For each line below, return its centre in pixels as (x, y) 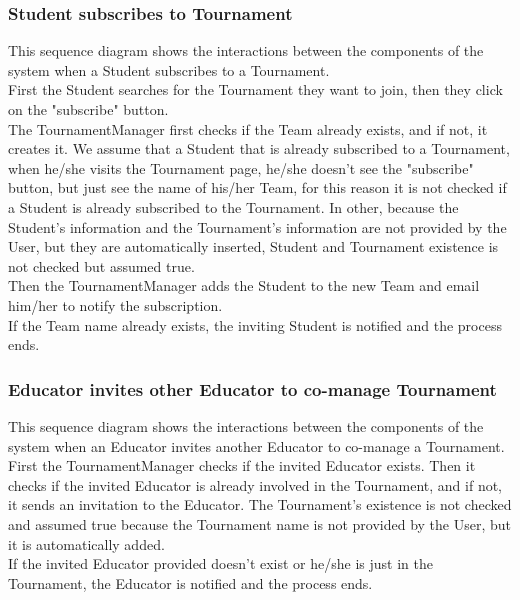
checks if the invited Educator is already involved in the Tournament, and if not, (255, 484)
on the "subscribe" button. (88, 109)
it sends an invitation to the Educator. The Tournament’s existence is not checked (260, 504)
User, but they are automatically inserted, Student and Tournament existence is (253, 246)
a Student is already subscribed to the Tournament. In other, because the (233, 206)
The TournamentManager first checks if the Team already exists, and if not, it (248, 128)
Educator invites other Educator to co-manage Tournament (252, 388)
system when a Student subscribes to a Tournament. (169, 69)
